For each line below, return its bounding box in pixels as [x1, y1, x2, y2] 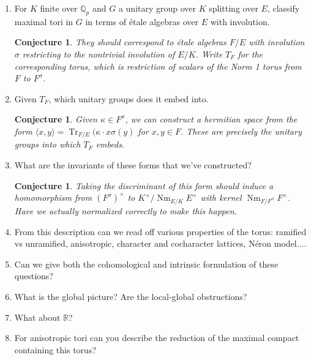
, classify [267, 2, 300, 14]
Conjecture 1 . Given [14, 113, 97, 126]
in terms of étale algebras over [85, 15, 199, 28]
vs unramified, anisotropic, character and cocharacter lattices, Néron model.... [14, 237, 307, 250]
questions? [14, 269, 53, 282]
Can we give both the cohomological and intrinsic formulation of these [14, 257, 279, 270]
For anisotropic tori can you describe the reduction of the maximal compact [14, 331, 299, 344]
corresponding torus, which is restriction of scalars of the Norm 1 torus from [14, 59, 302, 72]
